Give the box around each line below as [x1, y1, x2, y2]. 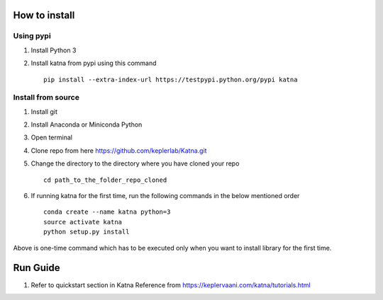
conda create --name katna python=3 [43, 208, 171, 216]
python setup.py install [43, 228, 130, 236]
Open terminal [30, 133, 72, 142]
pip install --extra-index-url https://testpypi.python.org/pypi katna [43, 75, 298, 83]
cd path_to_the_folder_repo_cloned [43, 175, 167, 184]
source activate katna [43, 218, 123, 226]
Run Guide [13, 262, 60, 274]
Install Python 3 [30, 46, 77, 54]
